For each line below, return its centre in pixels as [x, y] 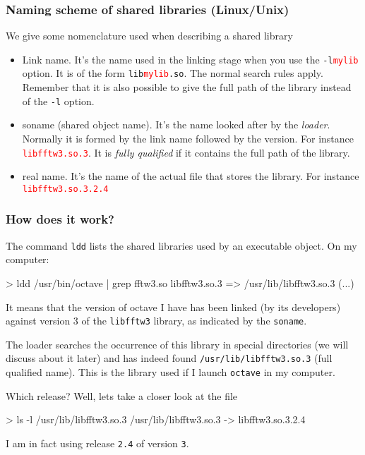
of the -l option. [58, 101]
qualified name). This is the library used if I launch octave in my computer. [170, 372]
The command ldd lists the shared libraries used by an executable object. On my [181, 245]
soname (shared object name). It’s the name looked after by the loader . [176, 125]
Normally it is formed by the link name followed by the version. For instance [188, 138]
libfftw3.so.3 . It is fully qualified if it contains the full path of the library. [186, 152]
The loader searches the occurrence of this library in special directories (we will [177, 344]
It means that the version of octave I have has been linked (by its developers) [173, 307]
